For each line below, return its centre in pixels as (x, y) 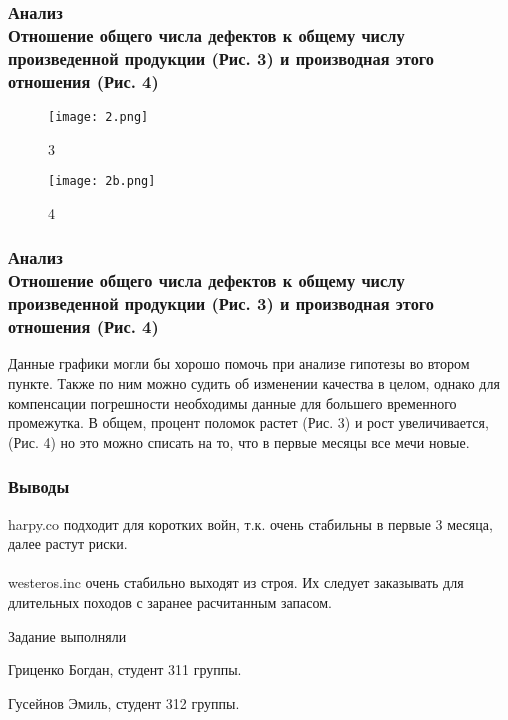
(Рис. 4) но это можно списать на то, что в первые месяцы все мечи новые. (239, 441)
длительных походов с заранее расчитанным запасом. (170, 602)
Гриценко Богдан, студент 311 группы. (125, 669)
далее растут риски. (68, 543)
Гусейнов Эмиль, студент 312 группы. (124, 702)
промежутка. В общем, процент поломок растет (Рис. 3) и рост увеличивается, (248, 422)
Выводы (39, 486)
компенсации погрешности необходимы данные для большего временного (232, 402)
